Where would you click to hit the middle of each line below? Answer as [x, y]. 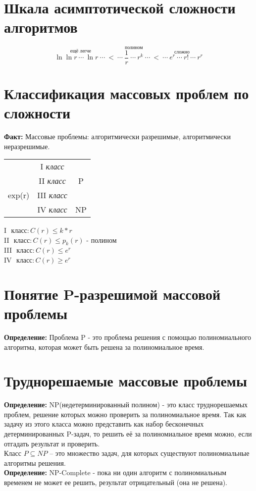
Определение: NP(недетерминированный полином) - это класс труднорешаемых [126, 405]
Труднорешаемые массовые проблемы [126, 381]
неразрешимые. [27, 146]
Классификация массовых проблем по [127, 93]
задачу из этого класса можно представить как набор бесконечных [104, 424]
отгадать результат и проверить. [52, 443]
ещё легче [80, 51]
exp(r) [19, 195]
